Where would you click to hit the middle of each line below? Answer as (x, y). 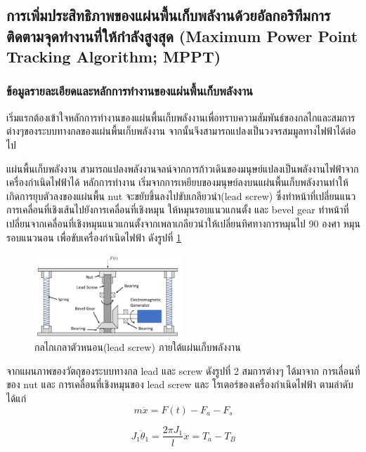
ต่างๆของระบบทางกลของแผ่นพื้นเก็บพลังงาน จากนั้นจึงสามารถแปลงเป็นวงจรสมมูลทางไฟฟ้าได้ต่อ (181, 131)
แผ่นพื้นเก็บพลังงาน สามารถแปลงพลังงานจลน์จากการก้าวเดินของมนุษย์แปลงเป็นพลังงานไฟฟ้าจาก (183, 168)
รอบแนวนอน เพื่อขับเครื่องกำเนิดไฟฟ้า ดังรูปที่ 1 (94, 237)
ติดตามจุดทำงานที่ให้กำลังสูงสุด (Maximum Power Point (182, 35)
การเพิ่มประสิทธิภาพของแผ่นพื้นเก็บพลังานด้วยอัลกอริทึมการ (169, 15)
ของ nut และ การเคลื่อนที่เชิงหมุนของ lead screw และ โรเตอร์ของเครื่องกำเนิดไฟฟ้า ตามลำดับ (180, 384)
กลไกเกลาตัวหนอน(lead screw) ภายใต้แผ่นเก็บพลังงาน (138, 347)
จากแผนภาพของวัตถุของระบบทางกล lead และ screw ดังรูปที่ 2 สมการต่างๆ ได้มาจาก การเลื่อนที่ (183, 370)
